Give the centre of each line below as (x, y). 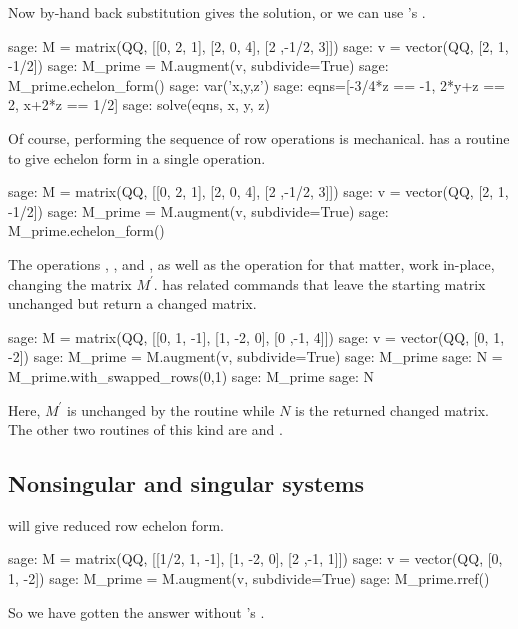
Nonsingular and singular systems (186, 483)
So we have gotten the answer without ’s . (136, 611)
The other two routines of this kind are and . (145, 429)
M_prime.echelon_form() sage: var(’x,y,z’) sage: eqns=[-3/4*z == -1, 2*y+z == (256, 84)
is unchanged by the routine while (171, 409)
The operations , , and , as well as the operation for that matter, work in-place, (251, 263)
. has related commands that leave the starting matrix (319, 283)
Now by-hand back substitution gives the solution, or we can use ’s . (217, 12)
